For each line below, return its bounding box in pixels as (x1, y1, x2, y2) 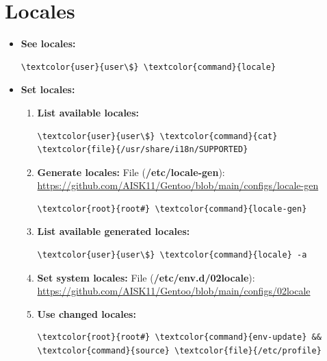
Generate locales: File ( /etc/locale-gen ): (37, 164, 225, 179)
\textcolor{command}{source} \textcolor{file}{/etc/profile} (37, 346, 322, 356)
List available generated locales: (37, 224, 190, 238)
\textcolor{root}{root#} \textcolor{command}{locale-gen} (37, 203, 307, 214)
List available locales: (37, 105, 140, 119)
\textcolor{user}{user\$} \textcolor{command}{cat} (37, 131, 278, 141)
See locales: (21, 36, 76, 51)
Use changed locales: (37, 306, 136, 321)
